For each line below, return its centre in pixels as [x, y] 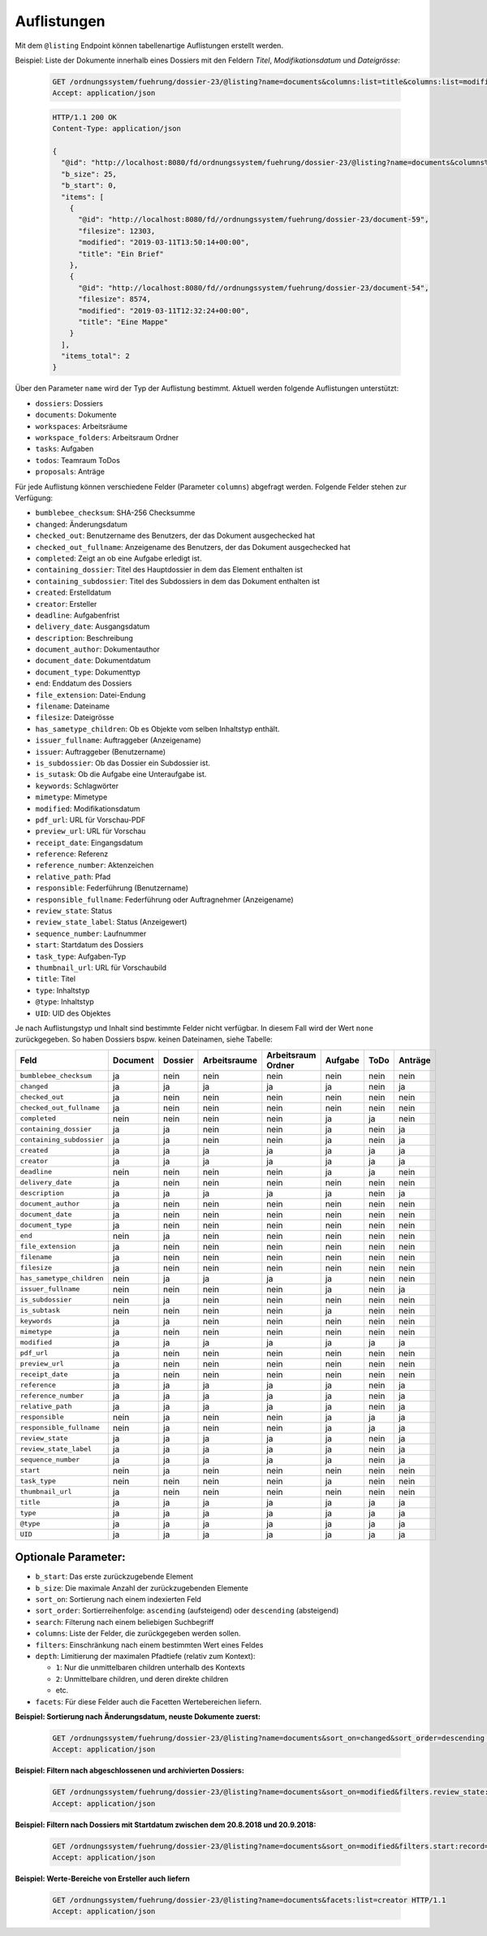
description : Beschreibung [84, 638]
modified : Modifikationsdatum [88, 808]
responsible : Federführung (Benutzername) [112, 888]
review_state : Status [74, 911]
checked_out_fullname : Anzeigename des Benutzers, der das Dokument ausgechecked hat [193, 547]
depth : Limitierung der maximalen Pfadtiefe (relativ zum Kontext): [145, 1656]
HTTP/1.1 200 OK [85, 117]
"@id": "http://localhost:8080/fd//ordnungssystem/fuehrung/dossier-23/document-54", [254, 288]
